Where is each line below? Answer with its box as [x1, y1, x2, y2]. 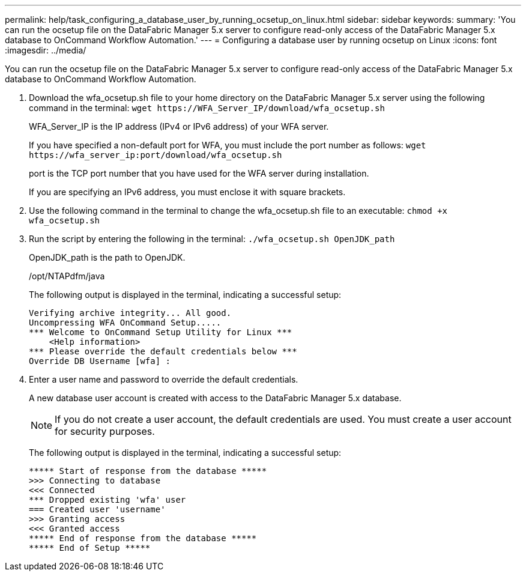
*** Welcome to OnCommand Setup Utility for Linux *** [29, 327, 292, 337]
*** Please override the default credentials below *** [29, 347, 297, 356]
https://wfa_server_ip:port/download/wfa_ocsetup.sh [29, 150, 282, 160]
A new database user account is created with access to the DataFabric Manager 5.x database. [29, 393, 402, 403]
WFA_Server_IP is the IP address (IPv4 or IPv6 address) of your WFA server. [29, 121, 329, 132]
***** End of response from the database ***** [29, 533, 257, 543]
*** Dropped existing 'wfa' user [29, 495, 186, 505]
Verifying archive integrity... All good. [29, 308, 232, 318]
